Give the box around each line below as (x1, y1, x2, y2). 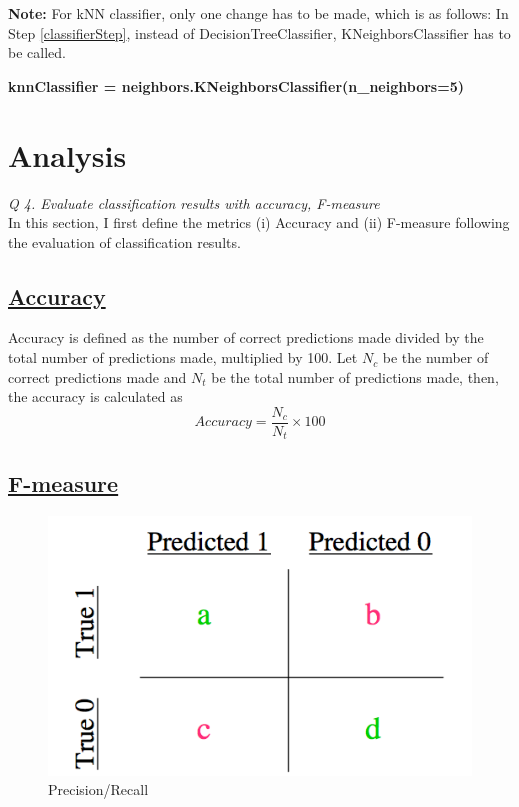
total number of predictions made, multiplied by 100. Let (8, 347, 358, 368)
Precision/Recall (48, 779, 149, 800)
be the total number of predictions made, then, (211, 366, 499, 387)
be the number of (382, 347, 489, 368)
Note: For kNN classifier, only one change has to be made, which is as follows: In (8, 3, 509, 23)
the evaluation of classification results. (8, 231, 241, 252)
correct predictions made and (8, 366, 187, 387)
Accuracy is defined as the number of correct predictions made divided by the (8, 327, 484, 348)
